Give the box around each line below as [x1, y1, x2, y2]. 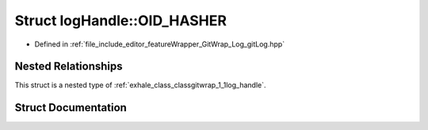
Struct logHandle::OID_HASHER [14, 12, 227, 29]
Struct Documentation [14, 101, 127, 114]
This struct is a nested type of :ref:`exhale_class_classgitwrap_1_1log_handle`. [14, 80, 266, 90]
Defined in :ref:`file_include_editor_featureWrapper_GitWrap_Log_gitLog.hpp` [34, 39, 285, 49]
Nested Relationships [14, 60, 123, 73]
